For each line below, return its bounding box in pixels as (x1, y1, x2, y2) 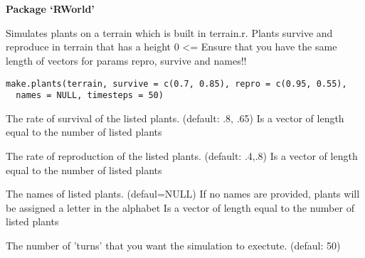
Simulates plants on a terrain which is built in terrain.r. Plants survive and (6, 25, 333, 40)
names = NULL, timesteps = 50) (16, 90, 164, 101)
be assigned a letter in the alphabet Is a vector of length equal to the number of (6, 200, 354, 215)
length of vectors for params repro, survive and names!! (6, 53, 247, 68)
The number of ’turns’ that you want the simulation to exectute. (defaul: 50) (6, 238, 341, 253)
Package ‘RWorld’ (6, 1, 95, 16)
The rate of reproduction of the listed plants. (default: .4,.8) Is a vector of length (6, 149, 358, 163)
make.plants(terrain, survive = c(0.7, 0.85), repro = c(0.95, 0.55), (6, 78, 347, 89)
